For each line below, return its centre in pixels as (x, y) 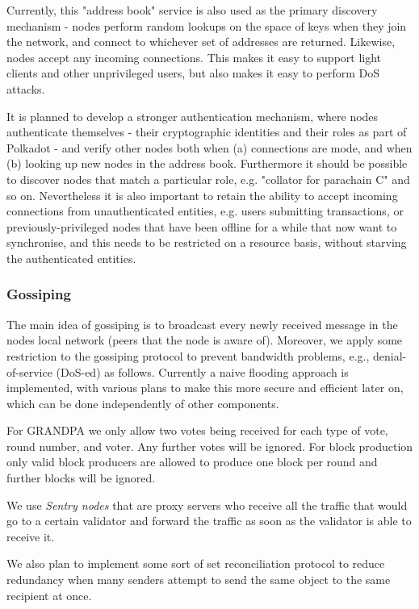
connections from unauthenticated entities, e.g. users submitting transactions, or (205, 211)
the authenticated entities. (71, 258)
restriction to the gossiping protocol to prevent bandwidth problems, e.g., (188, 355)
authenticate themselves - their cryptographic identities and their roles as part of (207, 132)
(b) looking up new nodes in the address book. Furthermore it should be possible (207, 163)
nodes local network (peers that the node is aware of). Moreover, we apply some (205, 340)
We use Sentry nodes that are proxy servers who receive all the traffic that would (207, 505)
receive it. (31, 536)
